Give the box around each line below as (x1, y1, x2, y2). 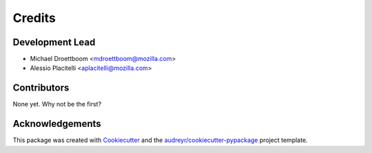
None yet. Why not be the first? (12, 100, 102, 108)
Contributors (12, 82, 70, 94)
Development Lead (12, 36, 96, 48)
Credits (12, 10, 56, 25)
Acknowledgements (12, 118, 101, 130)
